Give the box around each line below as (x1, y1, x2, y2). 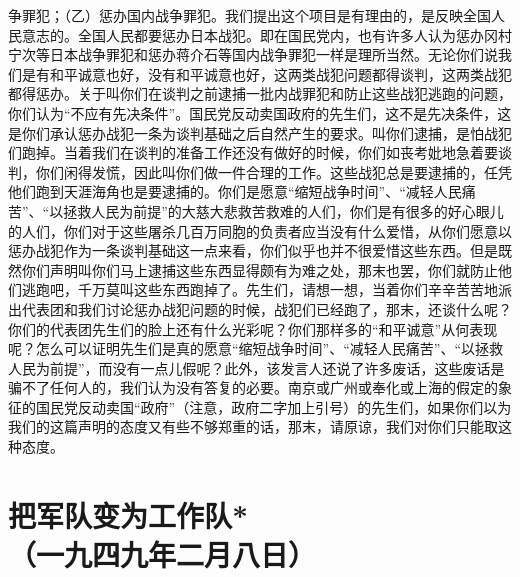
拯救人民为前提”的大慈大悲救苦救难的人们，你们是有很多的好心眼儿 (63, 200, 504, 221)
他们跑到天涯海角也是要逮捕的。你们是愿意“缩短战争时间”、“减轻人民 (8, 181, 462, 202)
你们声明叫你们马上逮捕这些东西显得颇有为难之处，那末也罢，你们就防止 (21, 259, 498, 280)
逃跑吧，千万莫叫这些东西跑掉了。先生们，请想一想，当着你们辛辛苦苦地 (21, 279, 498, 300)
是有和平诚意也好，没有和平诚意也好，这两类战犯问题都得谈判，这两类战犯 (21, 63, 512, 84)
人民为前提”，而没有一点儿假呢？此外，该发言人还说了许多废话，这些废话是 (8, 357, 505, 378)
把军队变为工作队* (8, 494, 249, 535)
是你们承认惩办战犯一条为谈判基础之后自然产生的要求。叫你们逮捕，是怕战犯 (8, 122, 512, 143)
